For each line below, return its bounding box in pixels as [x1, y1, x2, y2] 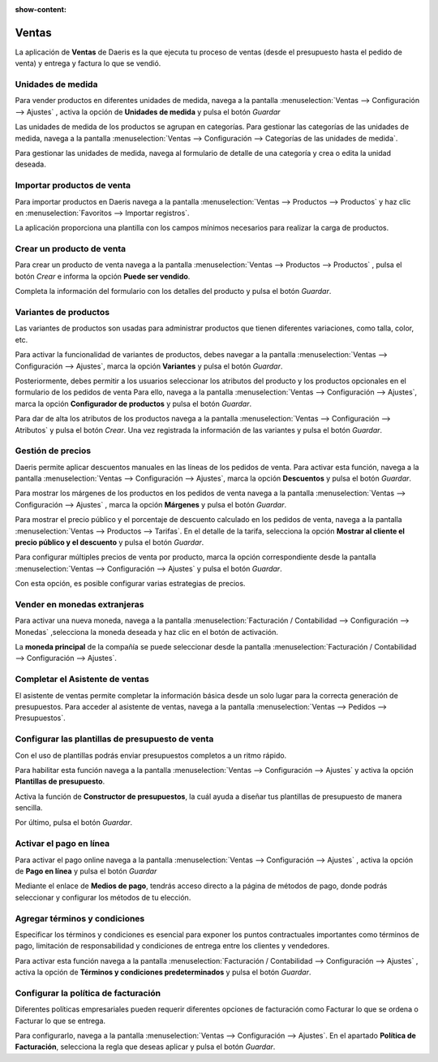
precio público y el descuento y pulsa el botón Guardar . [15, 537, 204, 547]
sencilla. [15, 803, 43, 813]
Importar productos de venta [15, 179, 131, 191]
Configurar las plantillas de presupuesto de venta [15, 733, 214, 745]
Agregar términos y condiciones [15, 913, 145, 924]
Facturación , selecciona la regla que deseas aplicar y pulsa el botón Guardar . [15, 1042, 276, 1051]
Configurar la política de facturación [15, 987, 161, 999]
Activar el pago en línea [15, 838, 110, 849]
